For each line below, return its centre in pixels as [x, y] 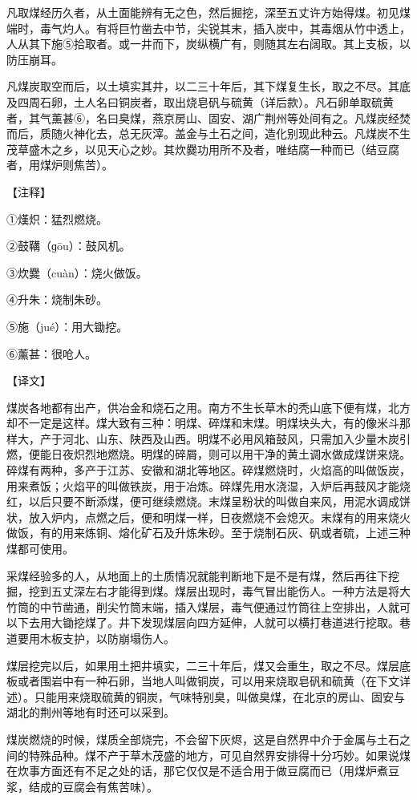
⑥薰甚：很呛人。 [51, 353]
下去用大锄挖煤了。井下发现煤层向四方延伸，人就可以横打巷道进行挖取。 [208, 622]
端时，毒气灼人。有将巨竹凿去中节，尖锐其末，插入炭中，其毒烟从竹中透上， [208, 28]
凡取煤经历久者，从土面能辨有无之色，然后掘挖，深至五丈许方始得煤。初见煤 [208, 12]
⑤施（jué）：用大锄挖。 [67, 326]
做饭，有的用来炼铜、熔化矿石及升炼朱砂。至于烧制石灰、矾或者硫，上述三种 [208, 533]
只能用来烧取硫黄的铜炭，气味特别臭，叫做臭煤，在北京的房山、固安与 [219, 696]
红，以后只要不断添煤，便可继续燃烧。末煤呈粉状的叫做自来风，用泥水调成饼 [208, 501]
